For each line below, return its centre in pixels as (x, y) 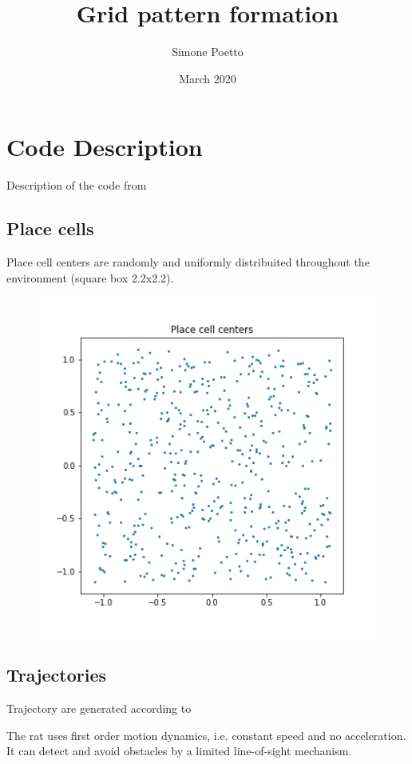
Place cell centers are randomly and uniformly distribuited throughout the (188, 262)
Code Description (105, 147)
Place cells (50, 228)
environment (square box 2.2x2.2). (90, 277)
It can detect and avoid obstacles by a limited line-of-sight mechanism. (179, 751)
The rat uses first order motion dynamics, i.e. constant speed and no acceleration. (206, 735)
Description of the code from (77, 185)
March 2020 (208, 78)
